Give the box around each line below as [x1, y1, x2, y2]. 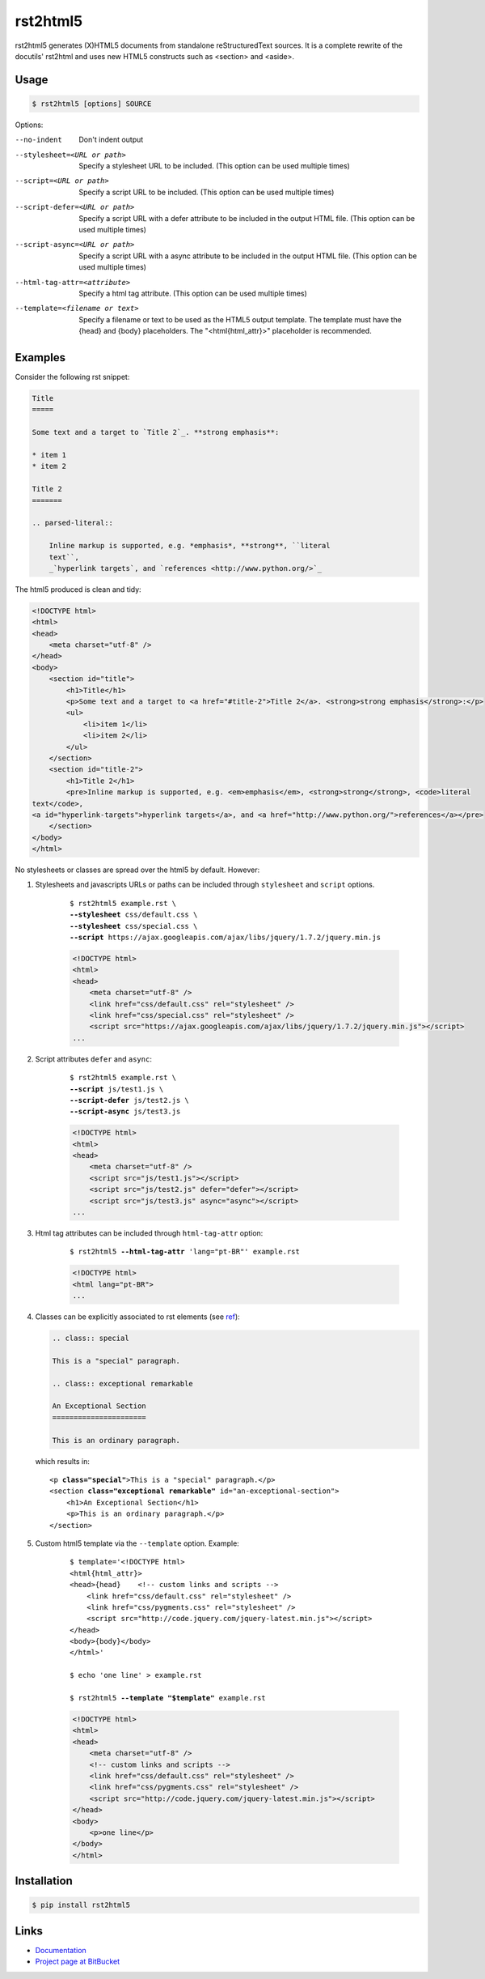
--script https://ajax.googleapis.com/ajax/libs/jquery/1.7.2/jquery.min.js [70, 933, 382, 943]
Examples [15, 351, 66, 364]
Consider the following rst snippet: [15, 372, 130, 382]
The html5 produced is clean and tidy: [15, 584, 141, 594]
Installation [15, 1875, 73, 1888]
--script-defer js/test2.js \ [70, 1096, 190, 1104]
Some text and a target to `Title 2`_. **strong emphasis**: [32, 428, 280, 437]
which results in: [35, 1456, 91, 1466]
